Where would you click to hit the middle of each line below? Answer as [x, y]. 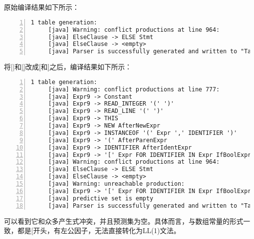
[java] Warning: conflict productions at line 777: [134, 89]
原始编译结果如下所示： [42, 7]
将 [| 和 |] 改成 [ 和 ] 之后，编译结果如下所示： [68, 67]
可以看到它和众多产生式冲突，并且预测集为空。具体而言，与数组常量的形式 [124, 221]
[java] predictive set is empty [101, 198]
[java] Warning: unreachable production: [116, 184]
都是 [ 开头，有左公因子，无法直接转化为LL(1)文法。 [99, 230]
